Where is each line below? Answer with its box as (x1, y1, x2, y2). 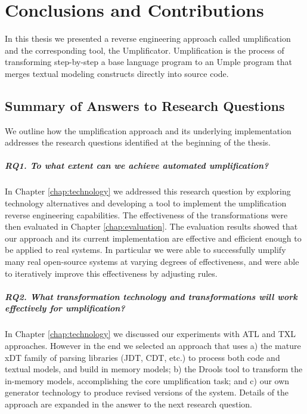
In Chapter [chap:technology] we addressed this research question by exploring (5, 185, 291, 197)
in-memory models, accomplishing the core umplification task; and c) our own (5, 374, 290, 387)
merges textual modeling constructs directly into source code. (5, 67, 229, 79)
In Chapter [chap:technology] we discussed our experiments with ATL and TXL (5, 328, 296, 340)
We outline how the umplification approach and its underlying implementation (5, 124, 292, 137)
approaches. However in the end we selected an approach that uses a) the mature (5, 339, 301, 351)
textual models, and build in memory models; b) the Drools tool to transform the (5, 363, 303, 375)
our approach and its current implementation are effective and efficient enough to (5, 231, 302, 244)
